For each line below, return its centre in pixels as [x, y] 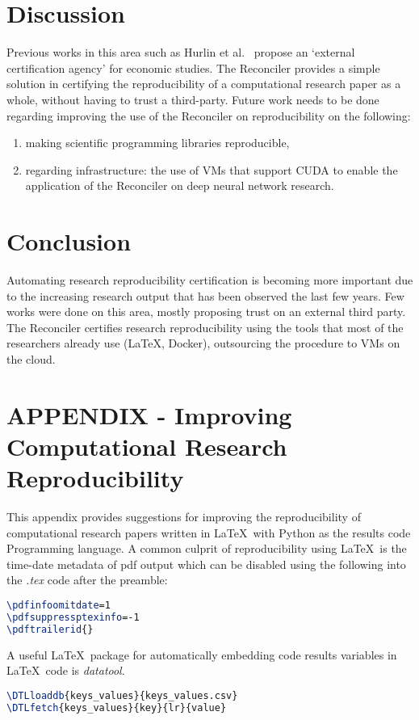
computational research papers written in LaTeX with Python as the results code [209, 532]
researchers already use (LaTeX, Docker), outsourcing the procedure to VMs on [203, 343]
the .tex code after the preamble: [87, 580]
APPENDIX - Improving [149, 414]
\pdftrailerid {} [50, 629]
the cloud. [31, 358]
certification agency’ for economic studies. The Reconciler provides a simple [193, 67]
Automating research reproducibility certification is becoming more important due [210, 280]
